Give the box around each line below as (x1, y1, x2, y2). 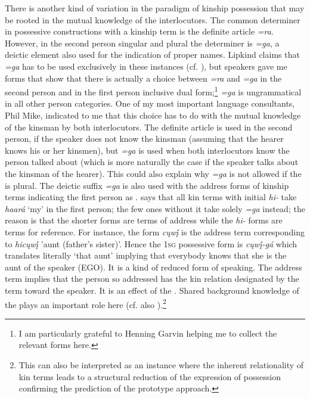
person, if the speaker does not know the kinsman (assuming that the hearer (5, 132, 284, 145)
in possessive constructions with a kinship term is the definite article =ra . (5, 25, 274, 38)
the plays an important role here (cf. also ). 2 (5, 296, 166, 310)
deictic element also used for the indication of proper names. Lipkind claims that (5, 48, 300, 61)
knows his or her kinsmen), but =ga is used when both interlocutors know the (5, 144, 290, 156)
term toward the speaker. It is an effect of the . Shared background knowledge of (5, 284, 299, 296)
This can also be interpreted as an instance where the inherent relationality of (18, 358, 304, 371)
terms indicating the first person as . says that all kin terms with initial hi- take (5, 191, 297, 203)
